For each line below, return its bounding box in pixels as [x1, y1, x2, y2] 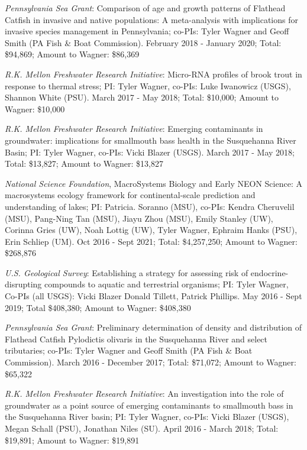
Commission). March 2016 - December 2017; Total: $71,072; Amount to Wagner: [5, 356, 296, 368]
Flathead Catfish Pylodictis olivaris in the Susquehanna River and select [5, 332, 268, 345]
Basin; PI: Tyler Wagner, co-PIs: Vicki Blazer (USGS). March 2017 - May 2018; [5, 145, 295, 158]
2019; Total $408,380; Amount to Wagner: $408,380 [5, 301, 191, 313]
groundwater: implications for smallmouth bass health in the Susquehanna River [5, 134, 296, 146]
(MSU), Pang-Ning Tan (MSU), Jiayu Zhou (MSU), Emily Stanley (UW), [5, 212, 273, 224]
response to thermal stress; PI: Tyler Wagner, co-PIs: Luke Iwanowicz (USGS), [5, 79, 291, 92]
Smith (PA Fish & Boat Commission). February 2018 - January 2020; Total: [5, 36, 282, 48]
